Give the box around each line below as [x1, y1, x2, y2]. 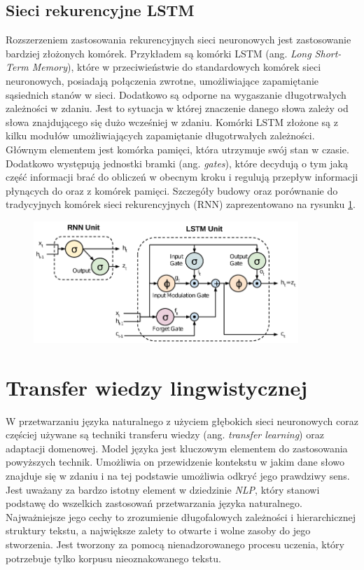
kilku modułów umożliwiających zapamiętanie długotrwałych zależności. [6, 128, 315, 143]
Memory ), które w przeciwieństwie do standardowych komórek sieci [31, 60, 321, 74]
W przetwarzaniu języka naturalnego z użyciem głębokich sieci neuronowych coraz [6, 413, 358, 428]
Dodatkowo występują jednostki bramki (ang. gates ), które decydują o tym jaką [6, 155, 348, 170]
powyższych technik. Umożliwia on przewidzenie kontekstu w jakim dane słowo [6, 454, 345, 469]
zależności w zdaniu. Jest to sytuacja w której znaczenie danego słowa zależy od [6, 101, 349, 116]
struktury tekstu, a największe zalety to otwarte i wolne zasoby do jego [6, 523, 311, 538]
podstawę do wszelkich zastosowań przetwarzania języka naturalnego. [6, 496, 302, 510]
